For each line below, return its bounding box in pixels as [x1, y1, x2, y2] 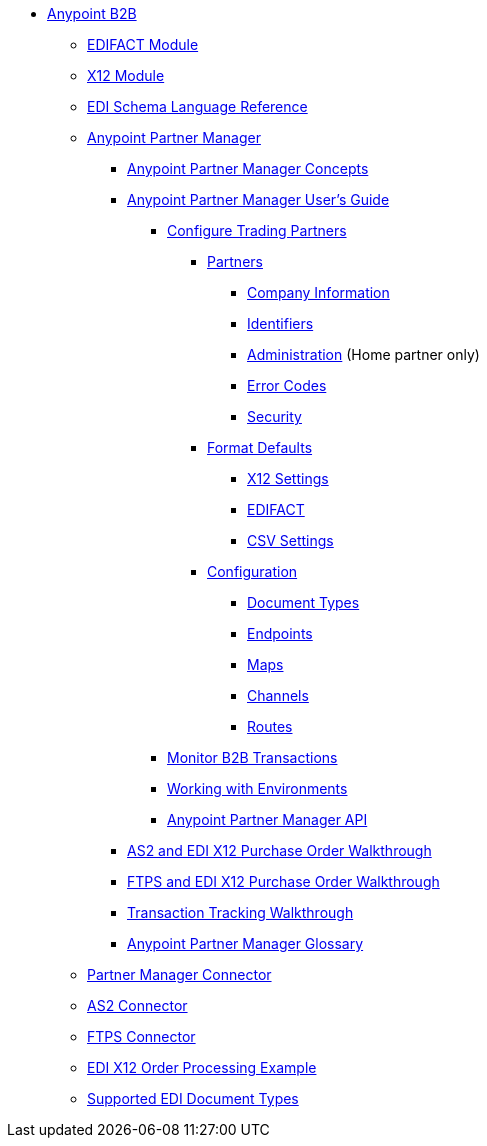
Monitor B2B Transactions [167, 749, 338, 766]
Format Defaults [207, 439, 313, 456]
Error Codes [247, 377, 327, 394]
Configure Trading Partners [167, 222, 347, 239]
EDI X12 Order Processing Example [87, 1059, 317, 1076]
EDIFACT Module [87, 36, 199, 53]
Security [247, 408, 302, 425]
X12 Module [87, 67, 165, 84]
